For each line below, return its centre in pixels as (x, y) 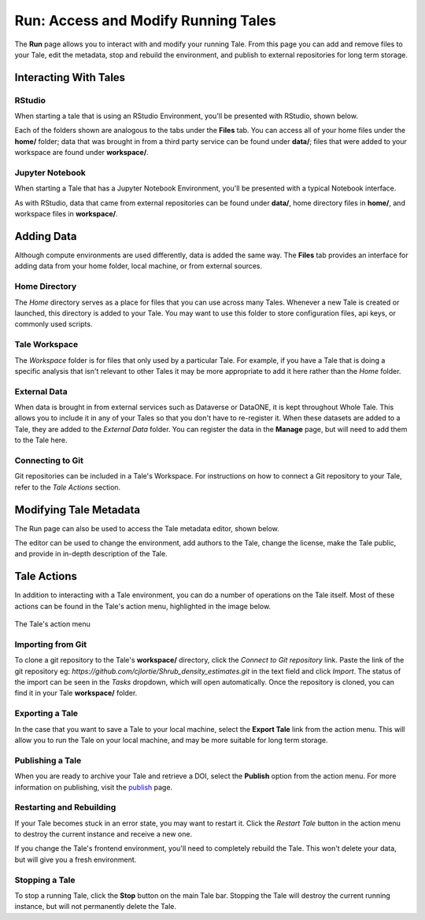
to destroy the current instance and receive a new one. (103, 834)
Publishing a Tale (48, 760)
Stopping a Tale (45, 880)
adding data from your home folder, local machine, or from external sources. (139, 266)
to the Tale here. (41, 440)
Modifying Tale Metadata (78, 510)
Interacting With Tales (70, 78)
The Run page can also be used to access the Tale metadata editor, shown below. (147, 528)
